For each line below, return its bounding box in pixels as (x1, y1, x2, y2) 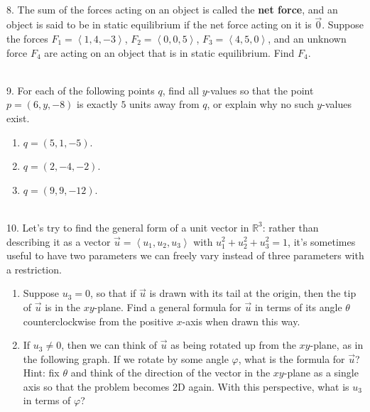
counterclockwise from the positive (23, 313, 173, 328)
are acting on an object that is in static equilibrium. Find (44, 45, 295, 60)
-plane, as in (310, 337, 364, 352)
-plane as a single (283, 365, 359, 380)
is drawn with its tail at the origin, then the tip (149, 286, 357, 300)
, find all (162, 82, 200, 97)
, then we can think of (61, 337, 158, 352)
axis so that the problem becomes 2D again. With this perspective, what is (23, 379, 349, 394)
